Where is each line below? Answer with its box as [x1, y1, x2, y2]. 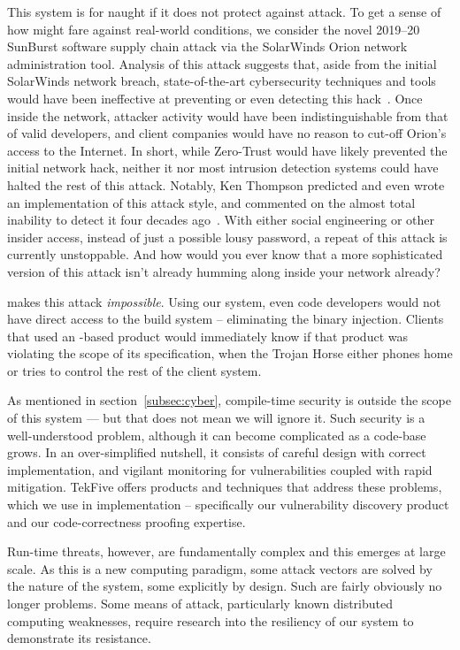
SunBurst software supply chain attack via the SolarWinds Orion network [7, 37, 408, 56]
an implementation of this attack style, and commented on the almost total [7, 193, 416, 211]
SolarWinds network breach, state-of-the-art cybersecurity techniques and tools [7, 72, 436, 90]
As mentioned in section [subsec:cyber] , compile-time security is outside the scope [7, 391, 451, 409]
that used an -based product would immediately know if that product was [7, 326, 408, 345]
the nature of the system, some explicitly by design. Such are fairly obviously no [7, 577, 442, 595]
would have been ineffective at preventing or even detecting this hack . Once [7, 88, 423, 107]
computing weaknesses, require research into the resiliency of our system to [7, 611, 414, 630]
